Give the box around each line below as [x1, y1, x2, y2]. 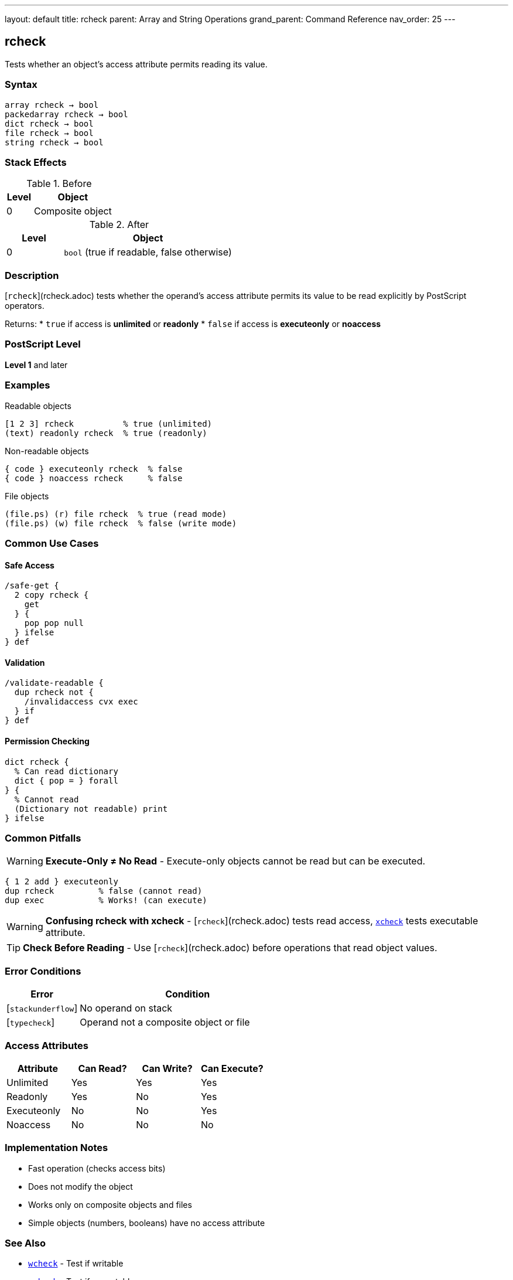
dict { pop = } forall [14, 775, 118, 785]
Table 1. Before [26, 178, 92, 190]
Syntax [5, 79, 37, 91]
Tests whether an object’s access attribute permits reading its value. [5, 59, 268, 69]
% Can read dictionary [14, 766, 118, 776]
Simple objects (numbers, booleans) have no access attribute [28, 1217, 265, 1228]
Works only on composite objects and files [28, 1199, 192, 1210]
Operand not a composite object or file [80, 1016, 250, 1029]
